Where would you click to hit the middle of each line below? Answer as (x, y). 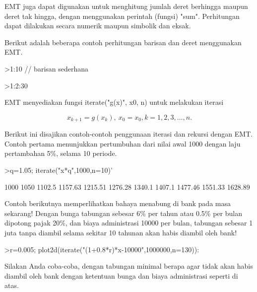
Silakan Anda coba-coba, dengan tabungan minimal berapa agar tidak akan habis (129, 266)
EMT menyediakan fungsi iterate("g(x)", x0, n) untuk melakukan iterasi (114, 102)
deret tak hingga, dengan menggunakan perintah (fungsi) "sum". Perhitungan (122, 16)
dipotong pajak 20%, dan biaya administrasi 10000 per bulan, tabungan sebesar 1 (129, 223)
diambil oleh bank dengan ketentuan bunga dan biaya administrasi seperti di (121, 275)
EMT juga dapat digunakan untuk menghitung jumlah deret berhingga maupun (126, 6)
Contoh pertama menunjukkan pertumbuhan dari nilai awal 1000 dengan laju (123, 143)
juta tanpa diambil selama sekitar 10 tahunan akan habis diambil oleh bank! (121, 232)
